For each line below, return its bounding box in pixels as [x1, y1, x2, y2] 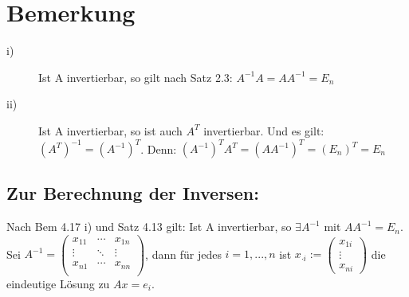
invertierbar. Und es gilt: [203, 122, 324, 139]
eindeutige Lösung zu [6, 275, 110, 291]
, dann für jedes [145, 245, 222, 262]
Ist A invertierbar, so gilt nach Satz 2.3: [38, 68, 233, 85]
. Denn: [140, 140, 177, 156]
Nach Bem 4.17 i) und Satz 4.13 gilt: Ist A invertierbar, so [6, 218, 292, 235]
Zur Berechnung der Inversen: [6, 181, 259, 205]
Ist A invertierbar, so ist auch [38, 122, 183, 139]
